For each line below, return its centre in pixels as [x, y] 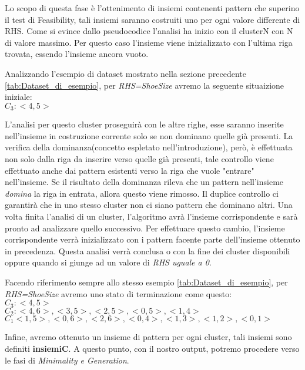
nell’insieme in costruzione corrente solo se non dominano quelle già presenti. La [149, 135]
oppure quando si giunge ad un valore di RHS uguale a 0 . [108, 262]
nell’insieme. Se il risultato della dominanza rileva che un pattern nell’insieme [144, 182]
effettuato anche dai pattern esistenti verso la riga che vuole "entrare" [130, 170]
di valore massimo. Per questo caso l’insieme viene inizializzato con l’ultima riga [149, 42]
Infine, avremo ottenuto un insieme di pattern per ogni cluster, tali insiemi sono [148, 337]
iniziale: [19, 97]
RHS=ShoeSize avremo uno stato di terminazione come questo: [118, 293]
